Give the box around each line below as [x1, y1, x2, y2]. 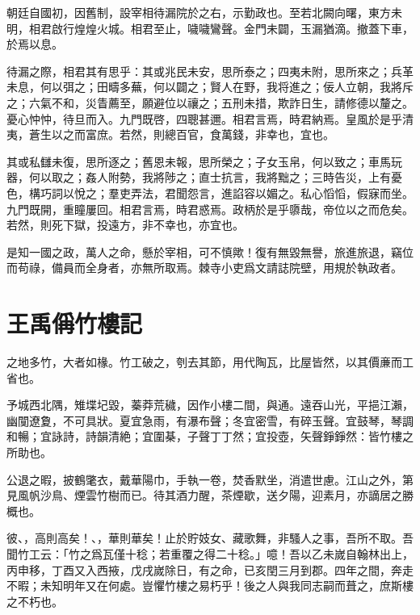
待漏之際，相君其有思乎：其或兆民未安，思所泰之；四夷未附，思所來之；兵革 [6, 62, 414, 79]
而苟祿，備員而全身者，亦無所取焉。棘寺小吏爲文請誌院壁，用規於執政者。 [6, 259, 402, 276]
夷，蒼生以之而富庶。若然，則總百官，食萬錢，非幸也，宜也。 [6, 126, 334, 143]
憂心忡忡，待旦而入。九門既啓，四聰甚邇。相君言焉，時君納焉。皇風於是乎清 [6, 110, 414, 127]
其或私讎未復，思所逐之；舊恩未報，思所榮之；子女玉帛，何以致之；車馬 [6, 153, 391, 169]
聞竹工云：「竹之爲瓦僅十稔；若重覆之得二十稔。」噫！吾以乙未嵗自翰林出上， [6, 545, 414, 562]
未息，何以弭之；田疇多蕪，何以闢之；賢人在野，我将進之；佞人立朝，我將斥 [6, 78, 414, 95]
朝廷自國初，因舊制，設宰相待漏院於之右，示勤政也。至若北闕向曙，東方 [6, 4, 391, 20]
